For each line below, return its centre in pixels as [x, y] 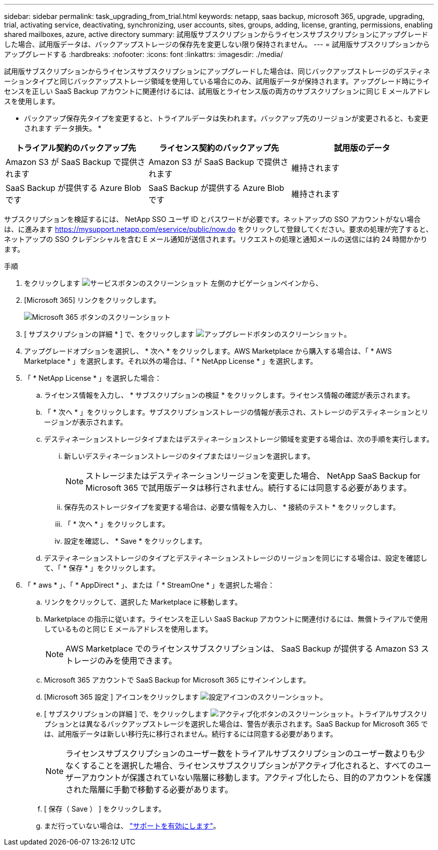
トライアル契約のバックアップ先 [76, 148]
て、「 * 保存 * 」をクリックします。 [102, 568]
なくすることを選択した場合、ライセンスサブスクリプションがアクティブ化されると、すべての [240, 766]
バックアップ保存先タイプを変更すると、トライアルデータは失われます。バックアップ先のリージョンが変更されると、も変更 [226, 118]
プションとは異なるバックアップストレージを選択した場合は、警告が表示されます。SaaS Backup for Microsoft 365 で [236, 724]
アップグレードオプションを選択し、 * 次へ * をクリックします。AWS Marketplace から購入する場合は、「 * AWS [208, 351]
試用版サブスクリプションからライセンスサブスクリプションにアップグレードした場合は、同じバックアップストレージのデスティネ [217, 71]
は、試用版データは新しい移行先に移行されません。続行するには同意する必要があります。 [191, 734]
